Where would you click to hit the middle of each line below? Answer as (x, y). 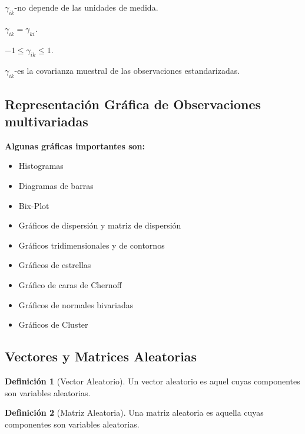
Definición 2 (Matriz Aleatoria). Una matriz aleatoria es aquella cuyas (134, 412)
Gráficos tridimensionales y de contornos (92, 245)
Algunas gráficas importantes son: (75, 146)
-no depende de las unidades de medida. (86, 7)
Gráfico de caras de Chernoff (70, 284)
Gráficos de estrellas (55, 265)
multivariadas (47, 121)
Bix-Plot (34, 205)
